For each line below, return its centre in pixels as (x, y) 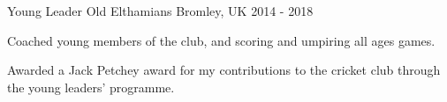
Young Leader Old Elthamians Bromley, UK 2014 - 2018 (160, 11)
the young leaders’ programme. (91, 87)
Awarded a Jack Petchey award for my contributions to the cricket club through (224, 70)
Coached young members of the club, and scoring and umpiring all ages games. (221, 40)
